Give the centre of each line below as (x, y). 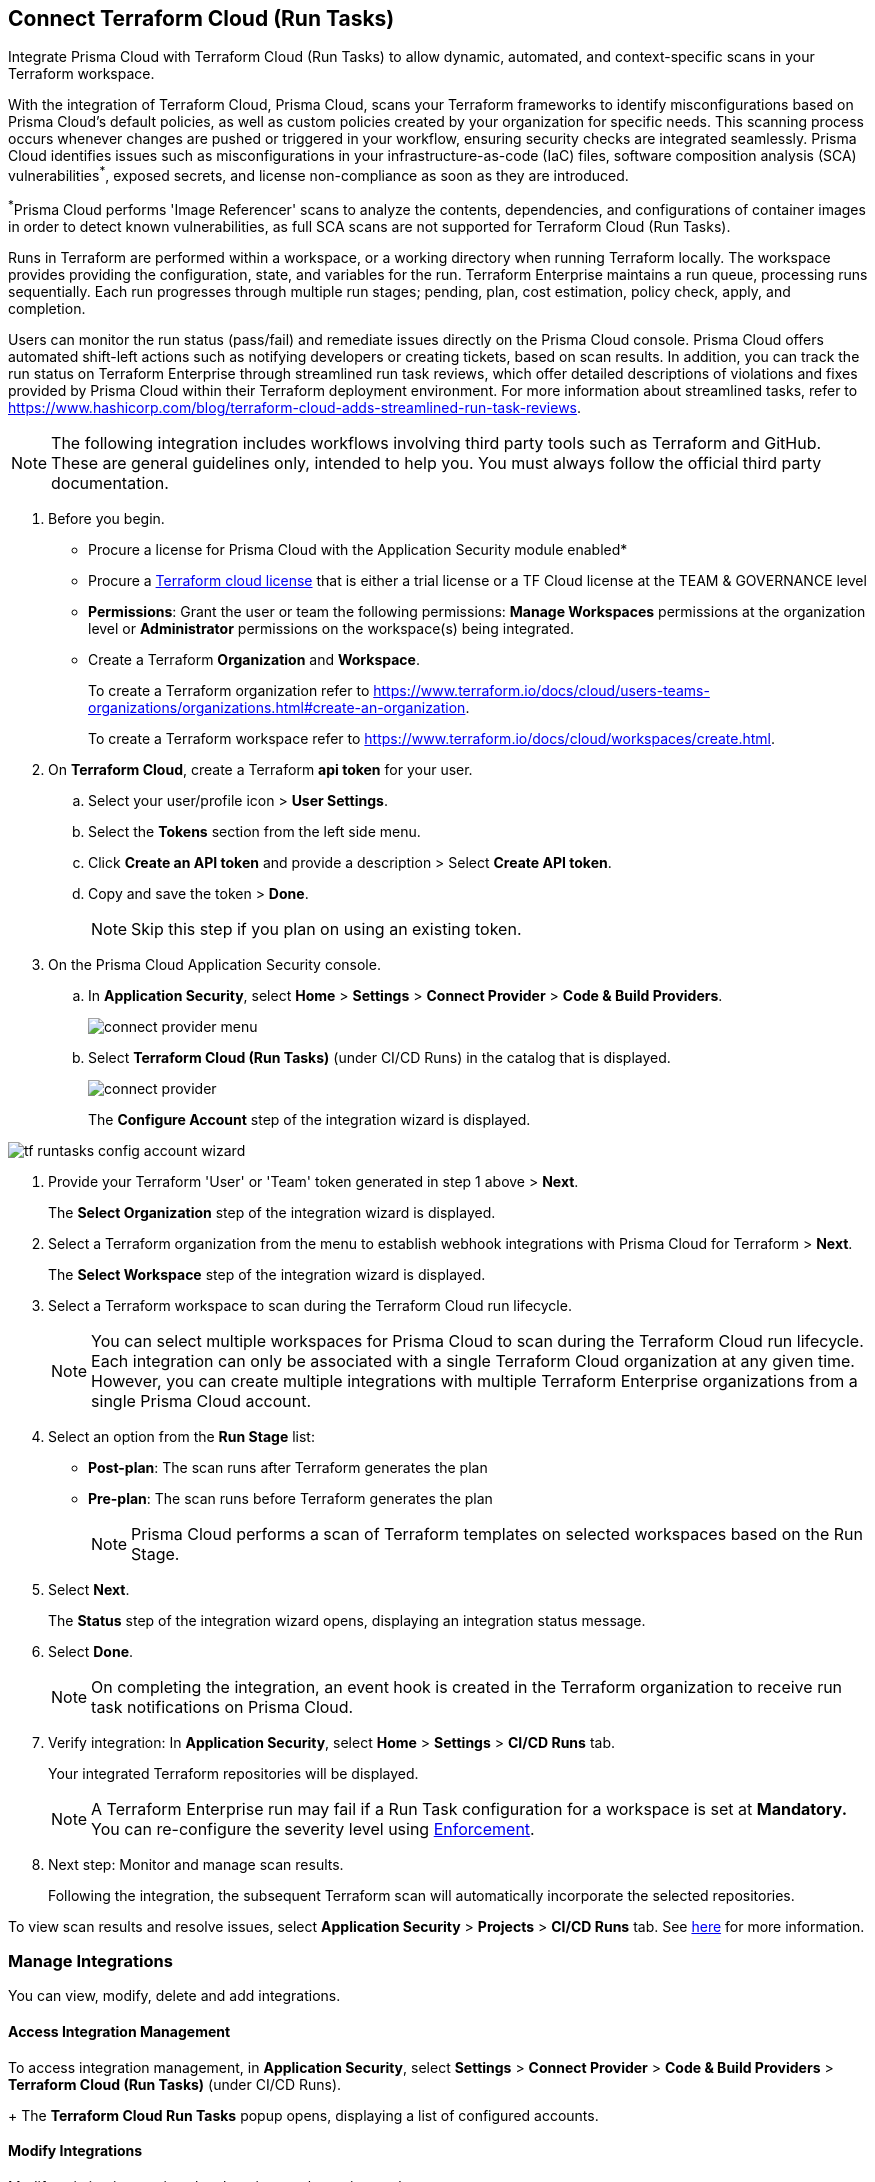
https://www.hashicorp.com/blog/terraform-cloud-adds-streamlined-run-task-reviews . (295, 407)
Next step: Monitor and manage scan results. (196, 1864)
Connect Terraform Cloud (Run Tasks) (201, 18)
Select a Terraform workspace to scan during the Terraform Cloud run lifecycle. (310, 1305)
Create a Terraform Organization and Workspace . (254, 659)
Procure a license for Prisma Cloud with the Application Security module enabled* (358, 549)
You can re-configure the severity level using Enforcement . (313, 1828)
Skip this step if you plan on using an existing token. (326, 928)
